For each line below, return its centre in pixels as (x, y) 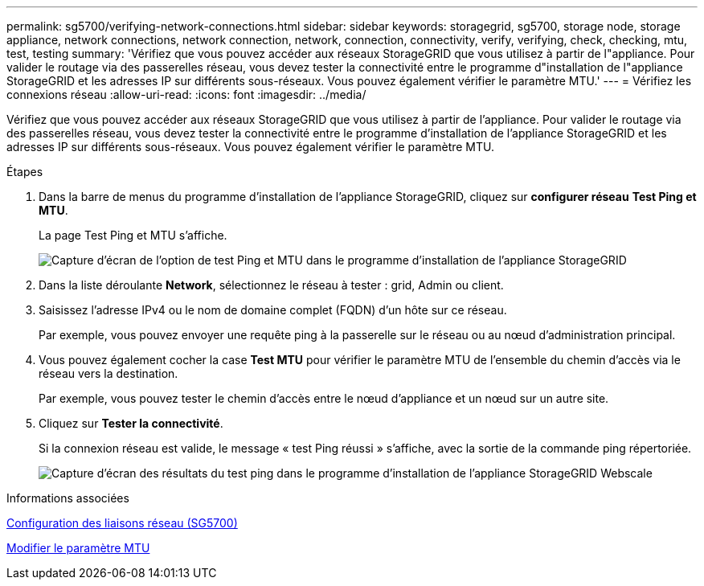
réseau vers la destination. (108, 373)
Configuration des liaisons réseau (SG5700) (122, 523)
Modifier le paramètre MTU (78, 548)
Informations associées (68, 498)
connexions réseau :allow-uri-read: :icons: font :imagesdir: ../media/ (186, 94)
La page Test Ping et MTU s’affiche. (133, 235)
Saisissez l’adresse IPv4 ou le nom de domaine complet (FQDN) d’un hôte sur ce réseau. (273, 310)
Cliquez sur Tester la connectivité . (131, 423)
